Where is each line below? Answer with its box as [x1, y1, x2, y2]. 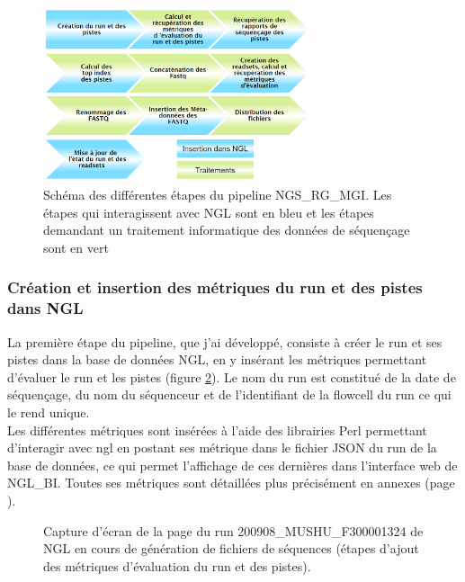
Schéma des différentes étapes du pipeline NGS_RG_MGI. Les [43, 185, 392, 204]
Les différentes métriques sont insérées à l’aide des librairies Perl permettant [7, 420, 427, 439]
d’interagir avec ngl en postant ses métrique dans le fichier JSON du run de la [7, 438, 437, 457]
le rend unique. [7, 402, 90, 421]
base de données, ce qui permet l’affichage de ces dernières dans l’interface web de [7, 455, 458, 474]
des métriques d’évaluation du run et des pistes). [43, 556, 311, 575]
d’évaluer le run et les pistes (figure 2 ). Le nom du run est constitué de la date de [7, 367, 456, 386]
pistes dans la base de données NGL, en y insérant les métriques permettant [7, 350, 427, 369]
